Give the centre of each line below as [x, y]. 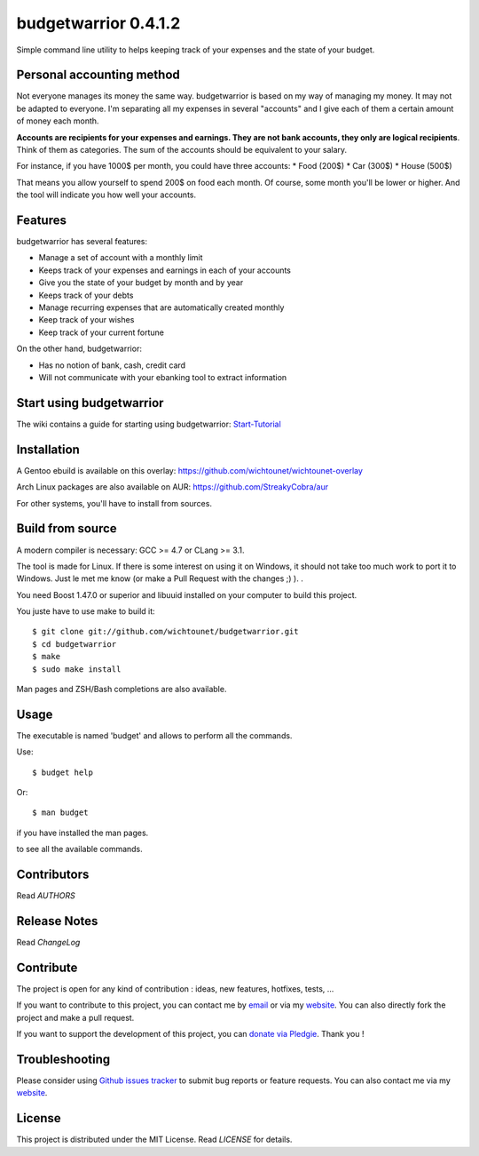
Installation [48, 449]
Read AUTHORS [46, 896]
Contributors [53, 875]
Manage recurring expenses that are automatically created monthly [161, 307]
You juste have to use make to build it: [86, 611]
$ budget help [63, 772]
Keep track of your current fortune [101, 332]
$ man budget [60, 813]
